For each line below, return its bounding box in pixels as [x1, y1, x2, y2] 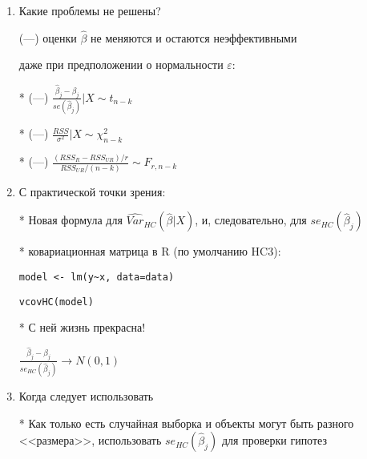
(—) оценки [18, 29, 77, 46]
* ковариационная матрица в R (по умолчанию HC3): [18, 243, 281, 260]
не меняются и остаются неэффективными [91, 29, 297, 46]
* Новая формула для [18, 211, 123, 228]
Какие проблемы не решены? [18, 2, 161, 18]
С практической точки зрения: [18, 183, 166, 199]
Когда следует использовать [18, 387, 154, 404]
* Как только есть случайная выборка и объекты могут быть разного [18, 414, 354, 431]
